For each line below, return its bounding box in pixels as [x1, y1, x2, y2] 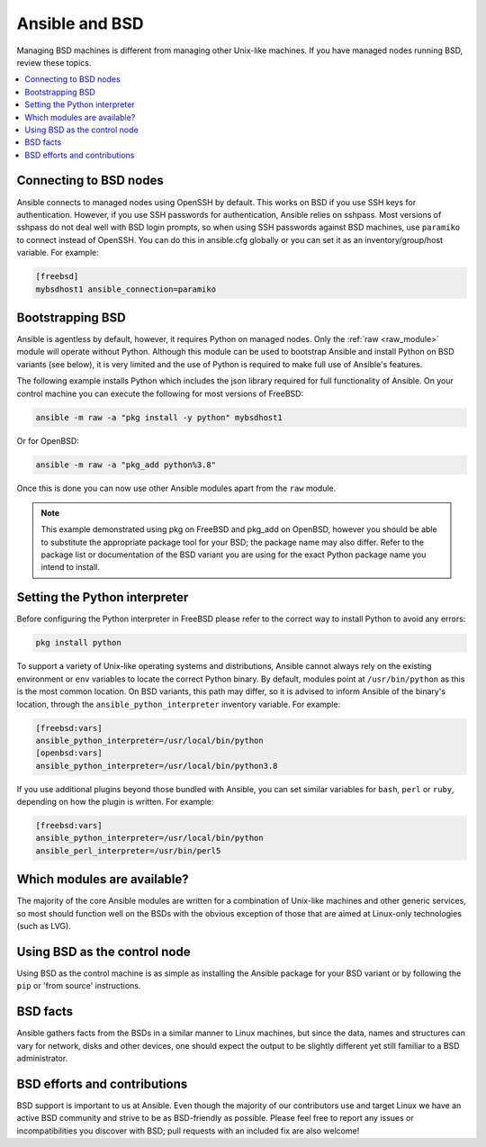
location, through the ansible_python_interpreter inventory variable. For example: [16, 699, 341, 709]
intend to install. [40, 562, 101, 573]
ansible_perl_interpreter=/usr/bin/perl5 [35, 845, 221, 855]
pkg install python [35, 637, 121, 648]
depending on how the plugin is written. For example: [16, 797, 214, 808]
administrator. [16, 1053, 68, 1064]
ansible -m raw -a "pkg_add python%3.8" [35, 459, 216, 470]
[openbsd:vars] [35, 748, 103, 758]
